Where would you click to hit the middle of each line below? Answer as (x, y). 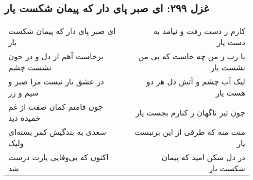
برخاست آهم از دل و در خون (56, 56)
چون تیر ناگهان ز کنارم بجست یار (190, 112)
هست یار (230, 93)
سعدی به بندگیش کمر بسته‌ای (57, 132)
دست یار (231, 42)
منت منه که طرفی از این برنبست (190, 132)
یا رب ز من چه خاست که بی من (192, 56)
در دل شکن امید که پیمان (203, 157)
